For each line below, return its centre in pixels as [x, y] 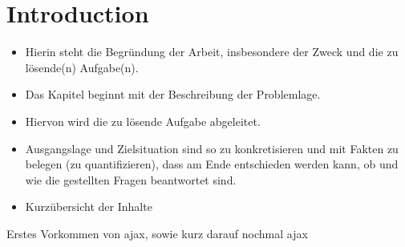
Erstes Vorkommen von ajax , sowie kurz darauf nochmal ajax [157, 233]
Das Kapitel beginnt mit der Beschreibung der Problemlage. [173, 94]
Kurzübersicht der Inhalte [89, 207]
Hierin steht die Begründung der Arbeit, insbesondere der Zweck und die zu [212, 52]
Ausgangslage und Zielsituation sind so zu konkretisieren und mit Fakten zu [212, 148]
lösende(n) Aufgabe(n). [82, 67]
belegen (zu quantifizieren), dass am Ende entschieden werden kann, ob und [212, 164]
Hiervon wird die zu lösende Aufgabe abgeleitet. [143, 121]
